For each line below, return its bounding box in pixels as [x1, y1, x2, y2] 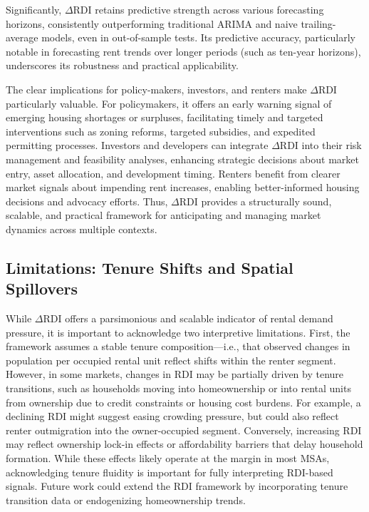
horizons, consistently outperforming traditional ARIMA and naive [6, 16, 298, 31]
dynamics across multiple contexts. [6, 221, 157, 236]
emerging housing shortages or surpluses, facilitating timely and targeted [6, 110, 323, 125]
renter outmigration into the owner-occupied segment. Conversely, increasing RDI [6, 422, 362, 437]
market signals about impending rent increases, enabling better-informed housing [6, 180, 360, 195]
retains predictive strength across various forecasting [95, 2, 324, 16]
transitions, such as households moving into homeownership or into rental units [6, 381, 351, 396]
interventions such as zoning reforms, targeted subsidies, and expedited [6, 123, 316, 138]
